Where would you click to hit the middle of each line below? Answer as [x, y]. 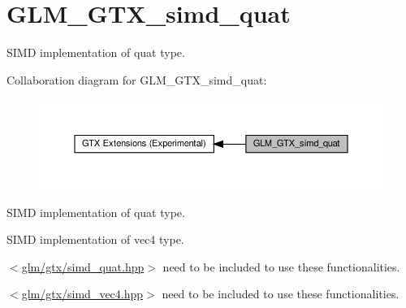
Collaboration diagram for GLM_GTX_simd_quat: [137, 79]
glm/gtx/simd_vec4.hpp [82, 294]
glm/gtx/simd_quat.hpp [83, 266]
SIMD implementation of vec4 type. [95, 239]
